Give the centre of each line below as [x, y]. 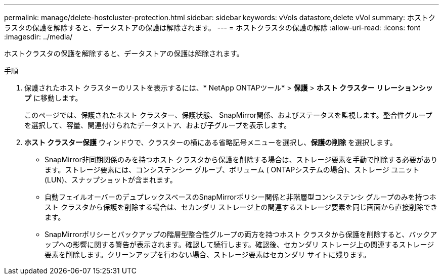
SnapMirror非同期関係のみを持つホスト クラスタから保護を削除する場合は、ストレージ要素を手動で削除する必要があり [241, 159]
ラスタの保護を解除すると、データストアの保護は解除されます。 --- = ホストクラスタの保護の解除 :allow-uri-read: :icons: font [212, 28]
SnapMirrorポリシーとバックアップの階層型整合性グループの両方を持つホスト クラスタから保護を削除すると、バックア [241, 234]
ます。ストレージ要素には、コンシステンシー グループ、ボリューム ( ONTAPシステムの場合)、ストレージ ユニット [232, 170]
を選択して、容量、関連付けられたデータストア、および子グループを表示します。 [158, 125]
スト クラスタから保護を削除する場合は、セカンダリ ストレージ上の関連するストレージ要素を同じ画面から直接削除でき [241, 207]
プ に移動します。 [53, 98]
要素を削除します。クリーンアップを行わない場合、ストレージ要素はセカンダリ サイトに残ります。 [208, 254]
